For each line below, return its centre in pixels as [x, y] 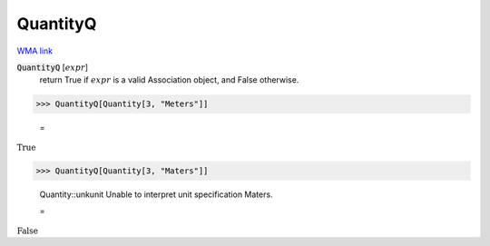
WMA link [35, 51]
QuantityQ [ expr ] [53, 67]
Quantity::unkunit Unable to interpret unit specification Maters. [156, 194]
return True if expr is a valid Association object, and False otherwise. [169, 80]
